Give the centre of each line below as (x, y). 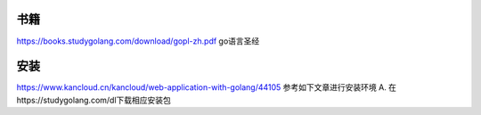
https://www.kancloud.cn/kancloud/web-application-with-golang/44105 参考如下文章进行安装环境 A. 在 (206, 87)
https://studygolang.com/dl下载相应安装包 (94, 100)
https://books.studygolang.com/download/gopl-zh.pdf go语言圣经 (138, 41)
